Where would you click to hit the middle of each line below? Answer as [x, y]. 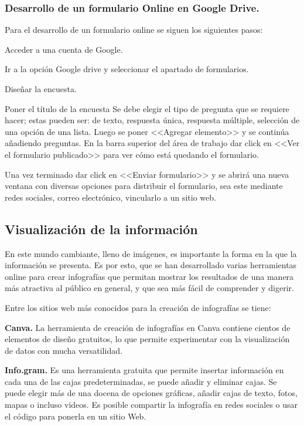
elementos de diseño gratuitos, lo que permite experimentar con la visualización [147, 339]
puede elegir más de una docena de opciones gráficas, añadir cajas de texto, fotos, [151, 393]
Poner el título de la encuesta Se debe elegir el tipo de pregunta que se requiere [147, 108]
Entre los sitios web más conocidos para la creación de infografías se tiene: [138, 307]
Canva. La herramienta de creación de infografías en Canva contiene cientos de [148, 327]
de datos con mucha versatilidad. [64, 350]
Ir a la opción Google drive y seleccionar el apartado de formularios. [127, 69]
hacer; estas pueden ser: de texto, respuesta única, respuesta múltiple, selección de [152, 120]
